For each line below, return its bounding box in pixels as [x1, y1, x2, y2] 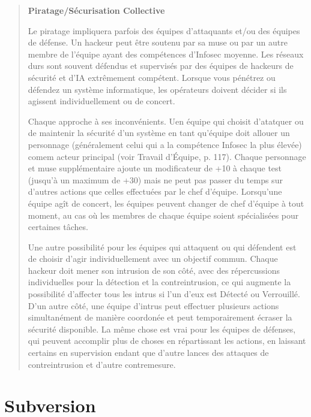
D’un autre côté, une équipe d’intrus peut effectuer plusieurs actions [28, 299, 279, 312]
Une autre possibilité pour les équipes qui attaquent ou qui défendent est [28, 240, 297, 253]
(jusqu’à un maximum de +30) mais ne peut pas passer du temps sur [28, 173, 283, 186]
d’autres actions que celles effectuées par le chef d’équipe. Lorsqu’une [28, 185, 282, 198]
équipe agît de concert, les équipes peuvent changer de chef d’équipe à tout [28, 197, 304, 209]
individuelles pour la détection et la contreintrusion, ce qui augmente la [28, 276, 291, 288]
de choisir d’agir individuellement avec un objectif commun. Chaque [28, 252, 278, 265]
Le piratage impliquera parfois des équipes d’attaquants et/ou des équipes [28, 24, 300, 37]
